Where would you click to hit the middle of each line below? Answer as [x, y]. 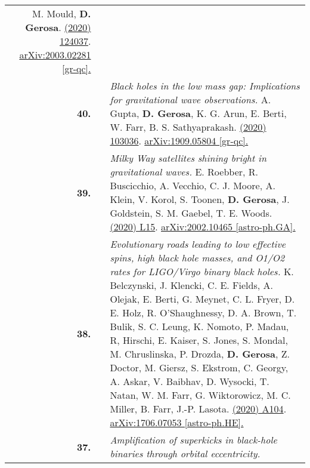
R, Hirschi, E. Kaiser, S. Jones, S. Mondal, [199, 340]
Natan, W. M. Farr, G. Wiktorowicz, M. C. [200, 395]
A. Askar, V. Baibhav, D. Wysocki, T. [190, 381]
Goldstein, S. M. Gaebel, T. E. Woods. [191, 213]
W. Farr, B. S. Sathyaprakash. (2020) [188, 127]
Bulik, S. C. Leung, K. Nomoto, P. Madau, [199, 326]
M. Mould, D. [62, 13]
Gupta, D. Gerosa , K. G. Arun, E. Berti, [198, 113]
